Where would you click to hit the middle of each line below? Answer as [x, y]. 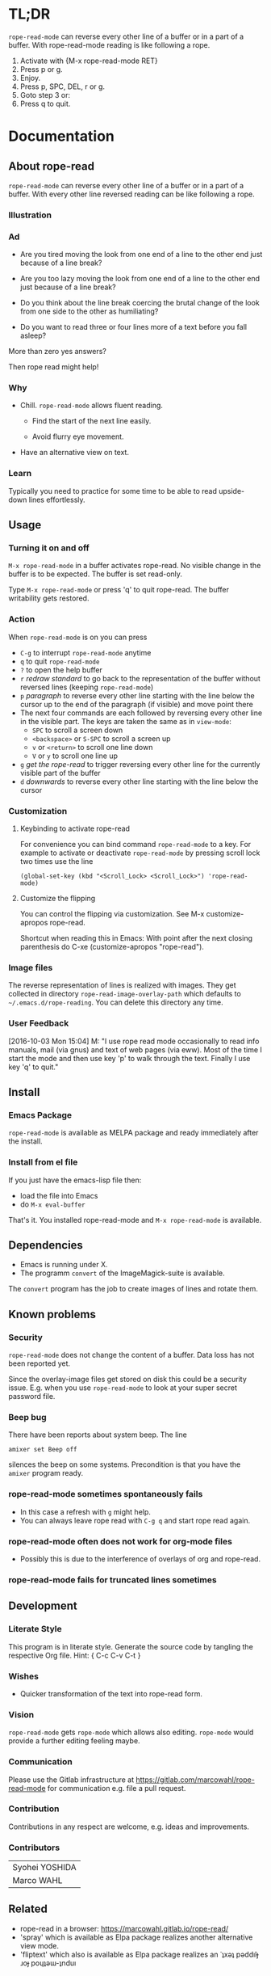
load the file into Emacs [59, 1195]
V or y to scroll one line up [75, 756]
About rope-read [52, 166]
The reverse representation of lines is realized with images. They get [122, 985]
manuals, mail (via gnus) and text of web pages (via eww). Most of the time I [135, 1049]
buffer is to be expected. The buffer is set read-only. [96, 574]
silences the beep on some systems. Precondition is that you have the [125, 1464]
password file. [32, 1397]
